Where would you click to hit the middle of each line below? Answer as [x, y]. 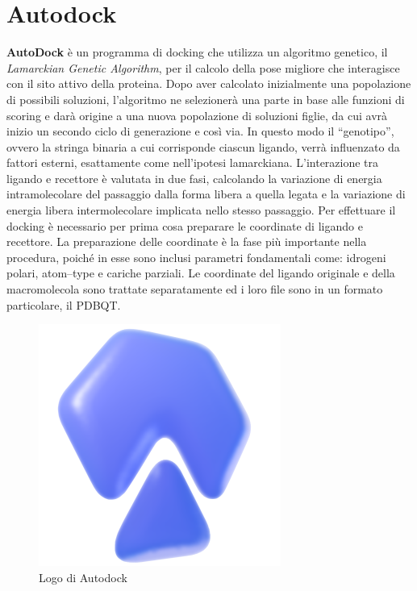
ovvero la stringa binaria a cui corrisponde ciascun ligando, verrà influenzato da [203, 146]
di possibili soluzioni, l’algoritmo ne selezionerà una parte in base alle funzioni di [206, 99]
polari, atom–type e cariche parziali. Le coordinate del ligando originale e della [201, 273]
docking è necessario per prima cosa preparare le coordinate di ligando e [185, 225]
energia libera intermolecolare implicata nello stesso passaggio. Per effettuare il [201, 210]
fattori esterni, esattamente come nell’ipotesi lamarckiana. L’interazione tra [193, 162]
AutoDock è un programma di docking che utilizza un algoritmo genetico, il [197, 52]
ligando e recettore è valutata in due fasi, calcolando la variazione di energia [194, 178]
